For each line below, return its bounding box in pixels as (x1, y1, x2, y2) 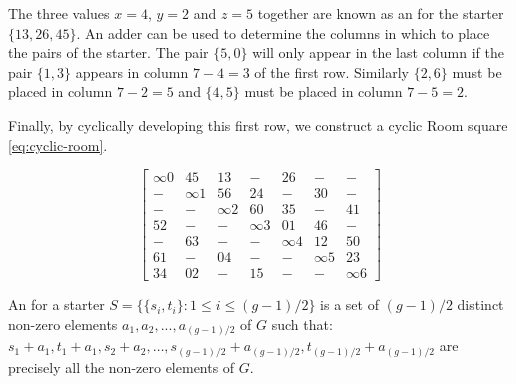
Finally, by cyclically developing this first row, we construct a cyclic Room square (8, 114, 508, 135)
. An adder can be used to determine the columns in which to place (76, 22, 490, 43)
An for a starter (8, 294, 105, 315)
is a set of (320, 294, 379, 315)
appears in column (75, 61, 189, 82)
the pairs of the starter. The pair (8, 42, 209, 63)
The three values (8, 3, 110, 23)
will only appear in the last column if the (252, 42, 504, 63)
